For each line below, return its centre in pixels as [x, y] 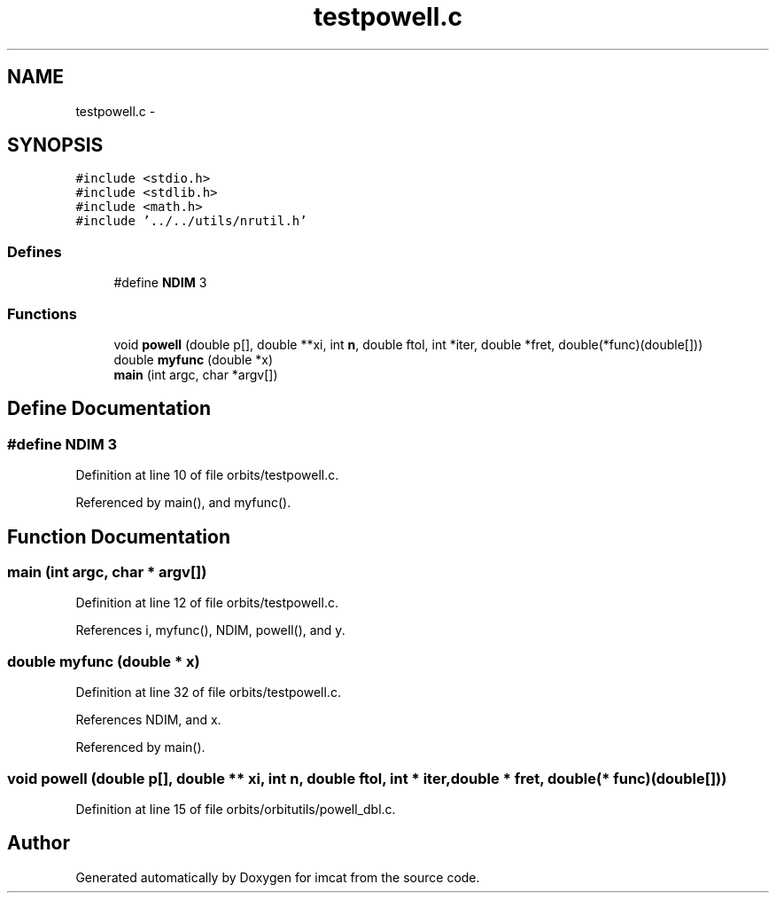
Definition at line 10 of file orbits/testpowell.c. [207, 475]
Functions [42, 313]
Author [39, 843]
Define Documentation [109, 409]
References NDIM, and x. [148, 720]
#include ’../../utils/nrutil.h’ [191, 221]
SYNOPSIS [55, 145]
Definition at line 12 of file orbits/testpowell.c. [207, 603]
